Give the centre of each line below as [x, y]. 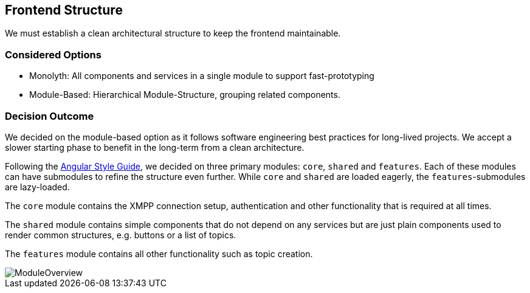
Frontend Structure [64, 10]
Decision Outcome [50, 116]
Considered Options [53, 54]
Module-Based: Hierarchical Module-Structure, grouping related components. [185, 95]
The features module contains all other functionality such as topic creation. [159, 253]
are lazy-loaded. [37, 187]
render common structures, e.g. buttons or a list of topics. [121, 235]
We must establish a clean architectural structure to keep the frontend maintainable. [173, 33]
